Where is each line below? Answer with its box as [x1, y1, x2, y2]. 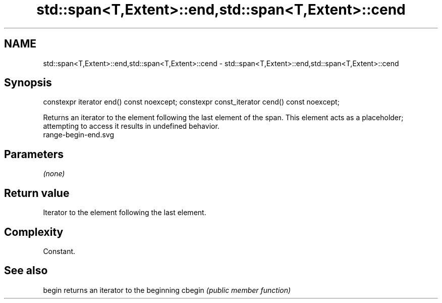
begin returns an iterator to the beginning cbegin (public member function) [43, 285, 291, 294]
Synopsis [4, 76, 52, 89]
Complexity [4, 225, 64, 238]
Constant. [43, 246, 76, 256]
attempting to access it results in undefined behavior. [43, 122, 219, 131]
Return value [4, 186, 70, 199]
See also [4, 264, 48, 277]
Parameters [4, 147, 64, 161]
